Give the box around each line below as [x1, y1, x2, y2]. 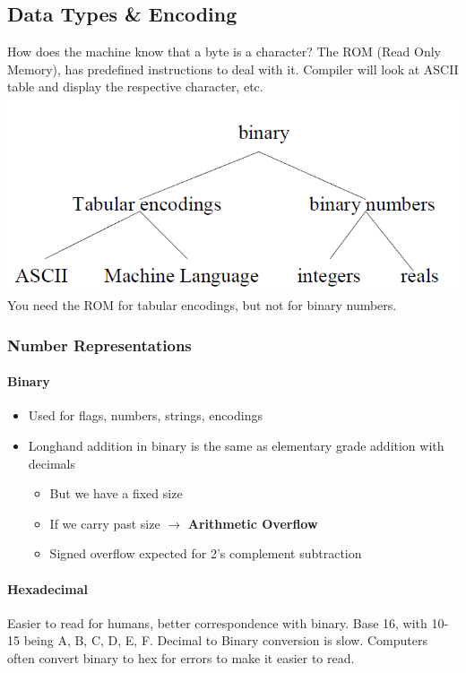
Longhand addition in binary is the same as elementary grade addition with [28, 436, 444, 454]
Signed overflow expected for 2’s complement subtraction [49, 544, 362, 563]
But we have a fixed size [49, 484, 183, 503]
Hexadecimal [7, 579, 88, 598]
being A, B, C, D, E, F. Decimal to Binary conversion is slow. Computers [23, 631, 427, 650]
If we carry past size [49, 513, 160, 532]
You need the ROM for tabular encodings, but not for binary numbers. [7, 296, 397, 315]
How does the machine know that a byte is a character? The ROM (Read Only [7, 42, 441, 61]
